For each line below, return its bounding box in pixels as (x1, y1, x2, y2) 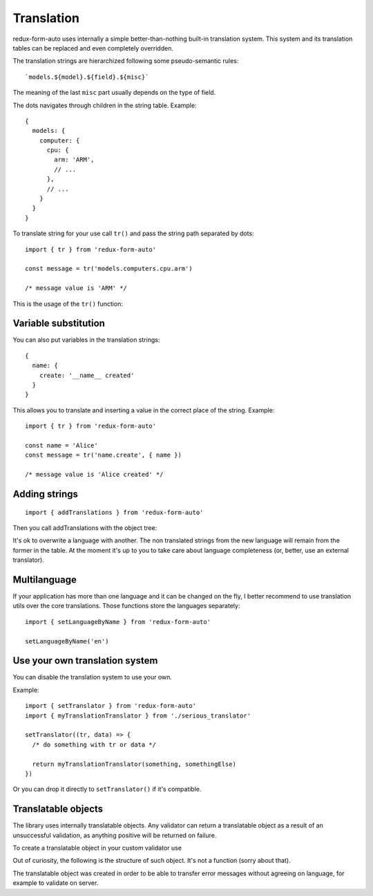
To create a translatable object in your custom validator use (12, 844, 182, 852)
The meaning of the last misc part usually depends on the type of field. (12, 89, 216, 97)
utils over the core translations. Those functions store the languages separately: (12, 602, 240, 610)
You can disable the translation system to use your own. (12, 673, 173, 682)
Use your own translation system (12, 655, 158, 667)
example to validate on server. (12, 879, 99, 887)
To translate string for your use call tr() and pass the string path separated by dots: (12, 229, 255, 238)
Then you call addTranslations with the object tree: (12, 523, 157, 532)
